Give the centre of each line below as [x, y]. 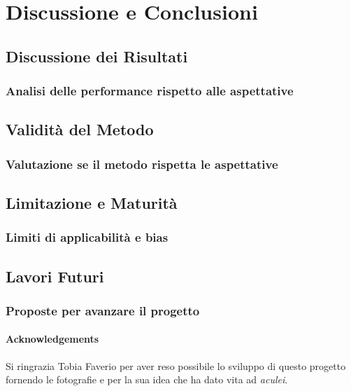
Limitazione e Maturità [92, 203]
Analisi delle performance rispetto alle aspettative [150, 91]
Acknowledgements [52, 339]
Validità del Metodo [80, 129]
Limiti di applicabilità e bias [87, 237]
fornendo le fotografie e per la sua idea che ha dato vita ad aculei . [147, 379]
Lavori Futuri [55, 276]
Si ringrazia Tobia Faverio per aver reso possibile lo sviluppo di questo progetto [176, 365]
